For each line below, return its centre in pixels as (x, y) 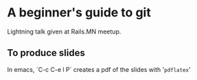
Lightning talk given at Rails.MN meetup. (64, 31)
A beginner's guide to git (79, 13)
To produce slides (46, 53)
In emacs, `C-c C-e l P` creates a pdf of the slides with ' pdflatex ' (99, 69)
